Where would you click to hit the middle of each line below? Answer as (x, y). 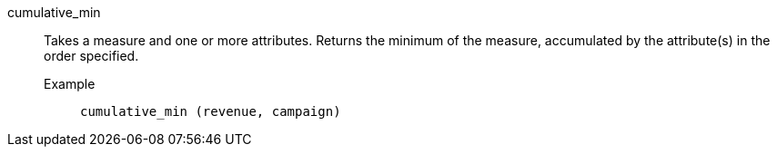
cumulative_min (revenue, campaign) (211, 111)
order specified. (91, 56)
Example (70, 84)
